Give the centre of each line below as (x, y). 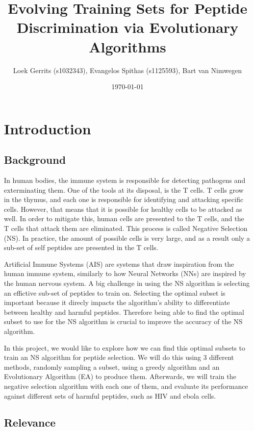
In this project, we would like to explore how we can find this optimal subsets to (125, 347)
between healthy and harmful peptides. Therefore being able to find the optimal (124, 312)
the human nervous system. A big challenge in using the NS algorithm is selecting (127, 283)
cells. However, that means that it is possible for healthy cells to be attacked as (123, 209)
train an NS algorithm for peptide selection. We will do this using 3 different (119, 357)
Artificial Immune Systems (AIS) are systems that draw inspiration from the (119, 264)
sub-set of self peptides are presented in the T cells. (81, 247)
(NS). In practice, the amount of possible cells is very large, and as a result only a (127, 238)
